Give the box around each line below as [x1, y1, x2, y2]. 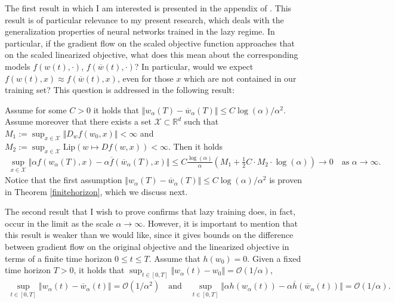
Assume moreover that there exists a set [5, 115, 152, 128]
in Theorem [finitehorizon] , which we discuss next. [5, 185, 188, 197]
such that [184, 115, 219, 128]
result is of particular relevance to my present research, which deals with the [5, 13, 284, 26]
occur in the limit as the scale [5, 217, 113, 229]
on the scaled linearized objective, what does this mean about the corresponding [5, 48, 298, 61]
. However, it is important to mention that [143, 217, 298, 229]
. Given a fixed [247, 252, 301, 264]
